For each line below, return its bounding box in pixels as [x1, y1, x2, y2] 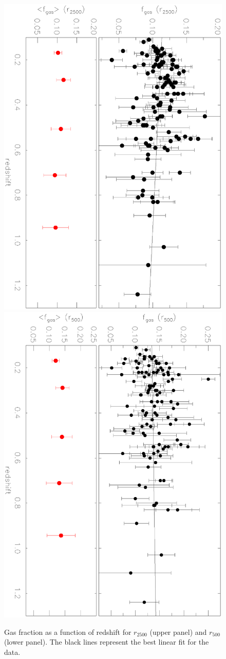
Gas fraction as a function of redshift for [4, 626, 131, 637]
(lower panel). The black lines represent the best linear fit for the [4, 636, 209, 647]
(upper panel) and [149, 626, 207, 637]
